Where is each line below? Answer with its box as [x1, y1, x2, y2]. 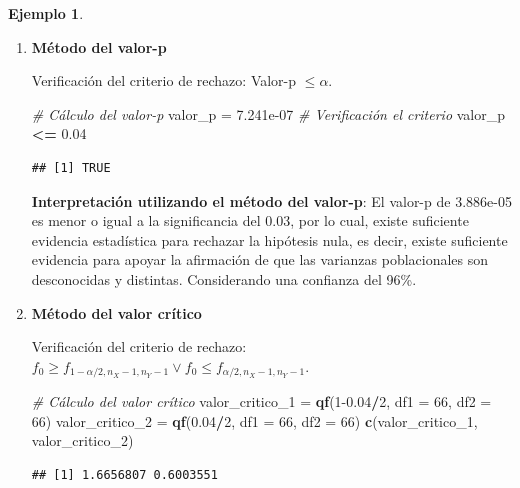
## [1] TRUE [31, 160, 111, 175]
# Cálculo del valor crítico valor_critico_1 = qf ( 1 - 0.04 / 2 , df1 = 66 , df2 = [31, 391, 492, 412]
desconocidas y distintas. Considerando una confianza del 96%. [31, 268, 417, 289]
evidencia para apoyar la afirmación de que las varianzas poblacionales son [31, 249, 489, 270]
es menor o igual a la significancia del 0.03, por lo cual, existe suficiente [31, 210, 469, 231]
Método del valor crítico [31, 302, 202, 323]
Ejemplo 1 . [8, 3, 84, 23]
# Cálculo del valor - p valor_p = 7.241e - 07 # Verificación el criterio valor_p [31, 103, 506, 124]
